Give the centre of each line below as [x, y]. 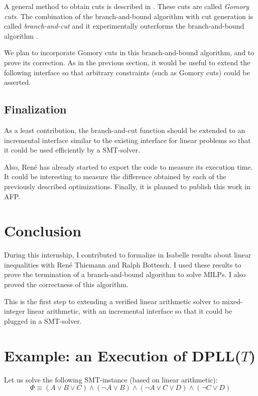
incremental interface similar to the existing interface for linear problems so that [127, 140]
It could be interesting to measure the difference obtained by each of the [115, 176]
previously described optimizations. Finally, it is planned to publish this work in [127, 186]
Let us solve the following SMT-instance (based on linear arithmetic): [111, 379]
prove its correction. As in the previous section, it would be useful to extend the [127, 62]
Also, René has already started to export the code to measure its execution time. [128, 166]
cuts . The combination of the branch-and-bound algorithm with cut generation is [128, 16]
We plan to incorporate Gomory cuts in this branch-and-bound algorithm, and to [129, 52]
